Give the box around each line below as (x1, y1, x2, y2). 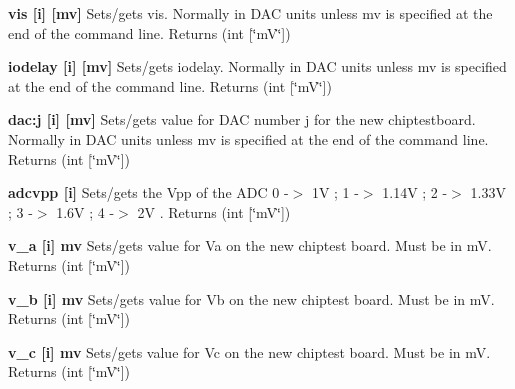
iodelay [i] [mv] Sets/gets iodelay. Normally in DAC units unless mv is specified (8, 56, 507, 77)
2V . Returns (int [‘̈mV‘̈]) (137, 201, 291, 222)
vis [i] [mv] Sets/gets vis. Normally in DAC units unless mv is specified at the (8, 3, 493, 23)
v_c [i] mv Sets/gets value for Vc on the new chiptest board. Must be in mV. (8, 341, 491, 362)
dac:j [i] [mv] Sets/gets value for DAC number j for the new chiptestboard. (8, 109, 476, 130)
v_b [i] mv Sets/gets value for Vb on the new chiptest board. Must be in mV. (8, 288, 495, 309)
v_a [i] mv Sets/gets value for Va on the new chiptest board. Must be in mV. (8, 235, 492, 256)
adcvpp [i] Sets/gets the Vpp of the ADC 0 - (8, 182, 289, 203)
